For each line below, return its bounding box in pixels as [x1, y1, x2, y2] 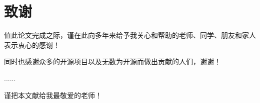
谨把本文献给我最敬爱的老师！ [4, 90, 102, 100]
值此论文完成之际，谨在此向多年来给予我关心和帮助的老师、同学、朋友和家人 [4, 30, 256, 40]
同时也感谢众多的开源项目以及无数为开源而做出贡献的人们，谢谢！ [4, 56, 221, 67]
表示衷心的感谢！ [4, 39, 60, 50]
